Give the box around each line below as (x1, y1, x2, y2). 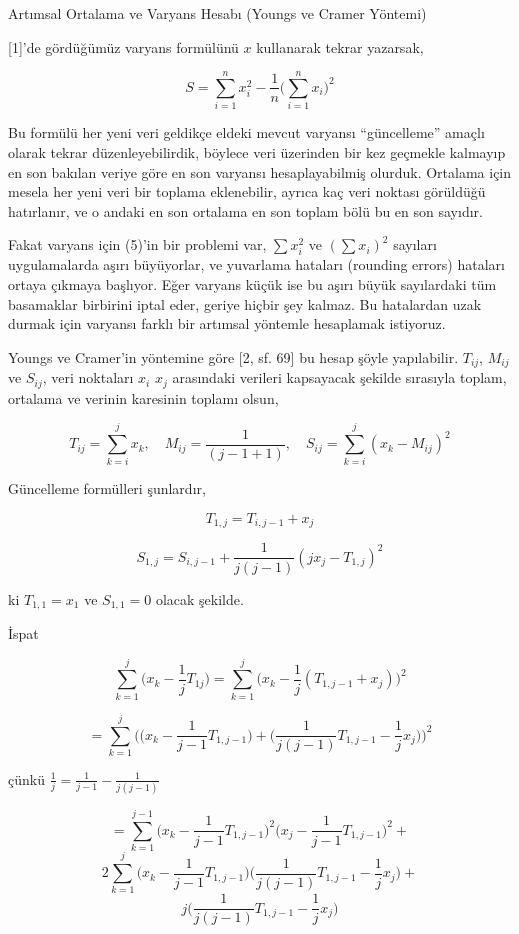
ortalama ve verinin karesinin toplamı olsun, (8, 387, 279, 408)
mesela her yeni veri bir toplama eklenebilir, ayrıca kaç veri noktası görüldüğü (8, 181, 486, 202)
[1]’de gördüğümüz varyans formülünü (8, 36, 239, 57)
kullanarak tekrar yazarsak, (256, 36, 424, 57)
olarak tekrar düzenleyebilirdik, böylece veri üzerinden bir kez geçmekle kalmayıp (8, 141, 506, 162)
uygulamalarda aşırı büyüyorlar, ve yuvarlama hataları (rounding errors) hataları (8, 254, 505, 275)
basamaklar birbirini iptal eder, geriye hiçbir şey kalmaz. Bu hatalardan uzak (8, 293, 482, 314)
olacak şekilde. (155, 588, 244, 609)
